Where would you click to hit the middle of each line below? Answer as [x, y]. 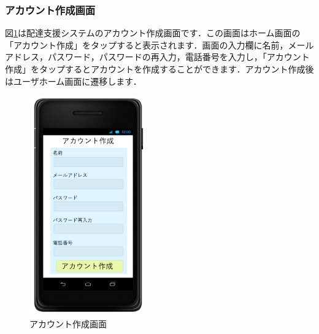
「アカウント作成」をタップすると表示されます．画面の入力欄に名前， [147, 45]
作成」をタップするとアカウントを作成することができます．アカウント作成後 [159, 69]
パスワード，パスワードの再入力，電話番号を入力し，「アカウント [179, 57]
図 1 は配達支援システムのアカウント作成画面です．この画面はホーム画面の [153, 33]
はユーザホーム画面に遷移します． [73, 81]
